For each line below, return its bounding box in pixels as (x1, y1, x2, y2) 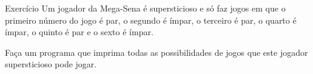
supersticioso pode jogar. (5, 58, 97, 70)
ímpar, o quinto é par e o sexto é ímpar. (5, 25, 153, 38)
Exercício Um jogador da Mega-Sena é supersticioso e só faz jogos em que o (5, 2, 286, 14)
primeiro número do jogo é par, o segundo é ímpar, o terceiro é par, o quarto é (5, 13, 297, 26)
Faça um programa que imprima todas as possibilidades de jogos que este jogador (5, 45, 308, 58)
